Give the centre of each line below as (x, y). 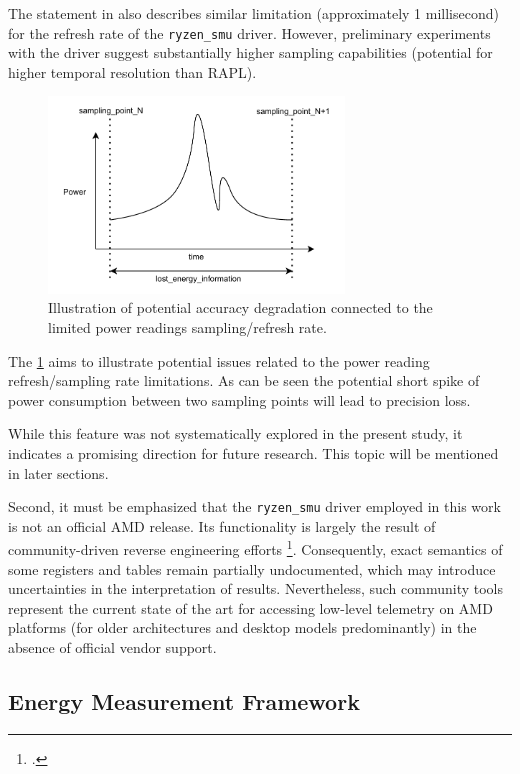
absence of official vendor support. (112, 647)
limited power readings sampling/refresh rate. (187, 327)
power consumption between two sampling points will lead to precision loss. (239, 399)
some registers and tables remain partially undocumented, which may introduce (252, 568)
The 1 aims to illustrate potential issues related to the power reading (219, 360)
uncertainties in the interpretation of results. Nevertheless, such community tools (255, 588)
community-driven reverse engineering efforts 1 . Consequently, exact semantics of (255, 548)
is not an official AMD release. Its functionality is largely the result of (222, 525)
